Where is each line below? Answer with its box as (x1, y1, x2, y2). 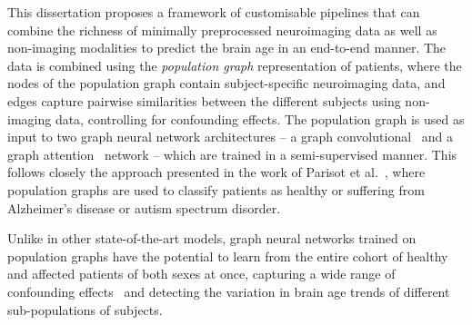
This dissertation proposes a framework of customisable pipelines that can (7, 3, 420, 21)
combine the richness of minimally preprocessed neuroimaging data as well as (7, 20, 437, 39)
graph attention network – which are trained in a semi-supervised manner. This (7, 144, 457, 163)
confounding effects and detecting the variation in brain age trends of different (7, 281, 450, 300)
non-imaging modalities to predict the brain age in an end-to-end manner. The (7, 38, 447, 57)
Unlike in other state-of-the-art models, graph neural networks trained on (7, 229, 417, 248)
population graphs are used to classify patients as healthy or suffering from (7, 180, 425, 199)
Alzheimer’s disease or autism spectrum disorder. (7, 198, 281, 217)
